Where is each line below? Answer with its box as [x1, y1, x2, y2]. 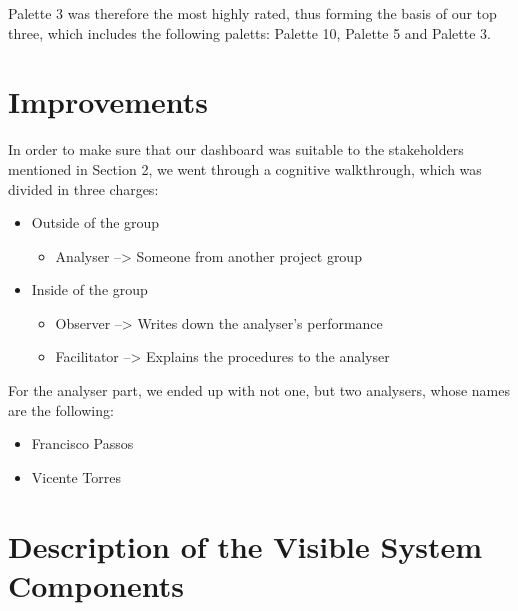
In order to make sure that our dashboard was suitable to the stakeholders [8, 139, 464, 160]
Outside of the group [31, 212, 160, 233]
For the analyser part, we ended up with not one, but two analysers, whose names [8, 380, 510, 401]
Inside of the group [31, 279, 148, 300]
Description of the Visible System [8, 525, 483, 566]
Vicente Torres [31, 466, 121, 487]
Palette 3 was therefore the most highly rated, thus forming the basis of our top [8, 3, 497, 23]
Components [8, 564, 184, 605]
